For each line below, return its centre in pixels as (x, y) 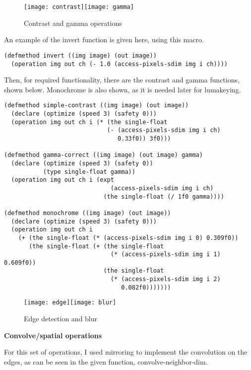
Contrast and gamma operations (73, 23)
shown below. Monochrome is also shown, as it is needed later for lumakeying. (123, 89)
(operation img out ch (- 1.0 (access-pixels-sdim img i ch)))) (120, 64)
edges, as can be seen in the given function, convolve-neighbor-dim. (106, 361)
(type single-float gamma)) (89, 172)
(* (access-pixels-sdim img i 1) (165, 255)
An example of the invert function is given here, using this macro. (104, 39)
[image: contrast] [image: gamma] (79, 7)
